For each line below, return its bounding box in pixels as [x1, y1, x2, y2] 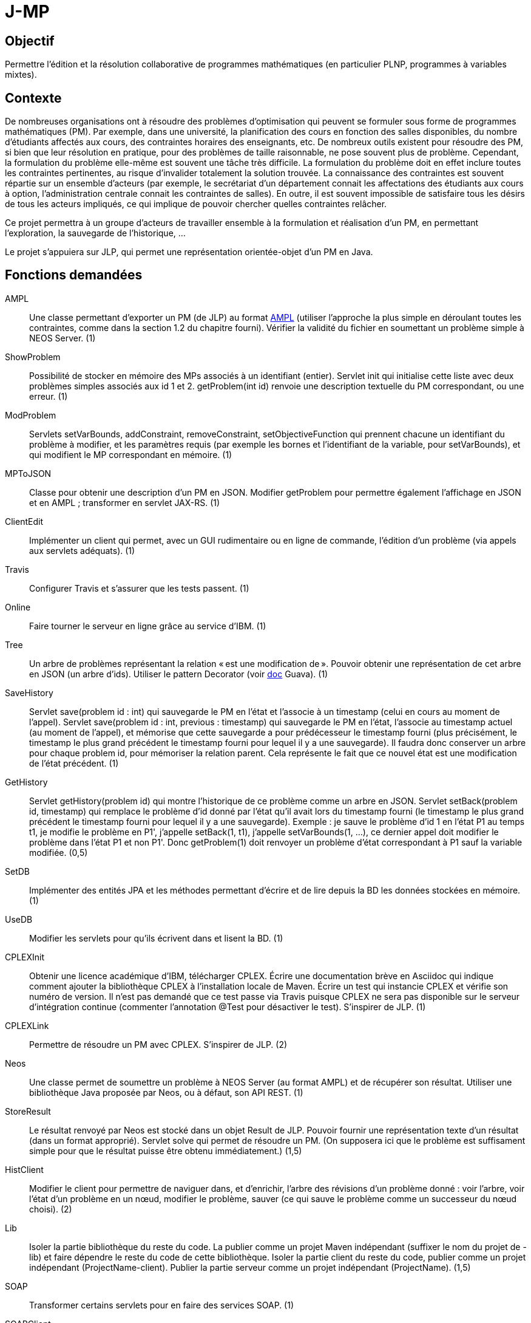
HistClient [5, 1164, 44, 1175]
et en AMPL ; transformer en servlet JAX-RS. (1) [29, 497, 220, 508]
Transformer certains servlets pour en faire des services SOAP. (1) [29, 1299, 294, 1310]
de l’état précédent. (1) [29, 757, 119, 768]
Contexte [5, 90, 62, 106]
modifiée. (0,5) [29, 847, 88, 858]
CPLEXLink [5, 1020, 49, 1031]
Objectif [5, 33, 55, 49]
